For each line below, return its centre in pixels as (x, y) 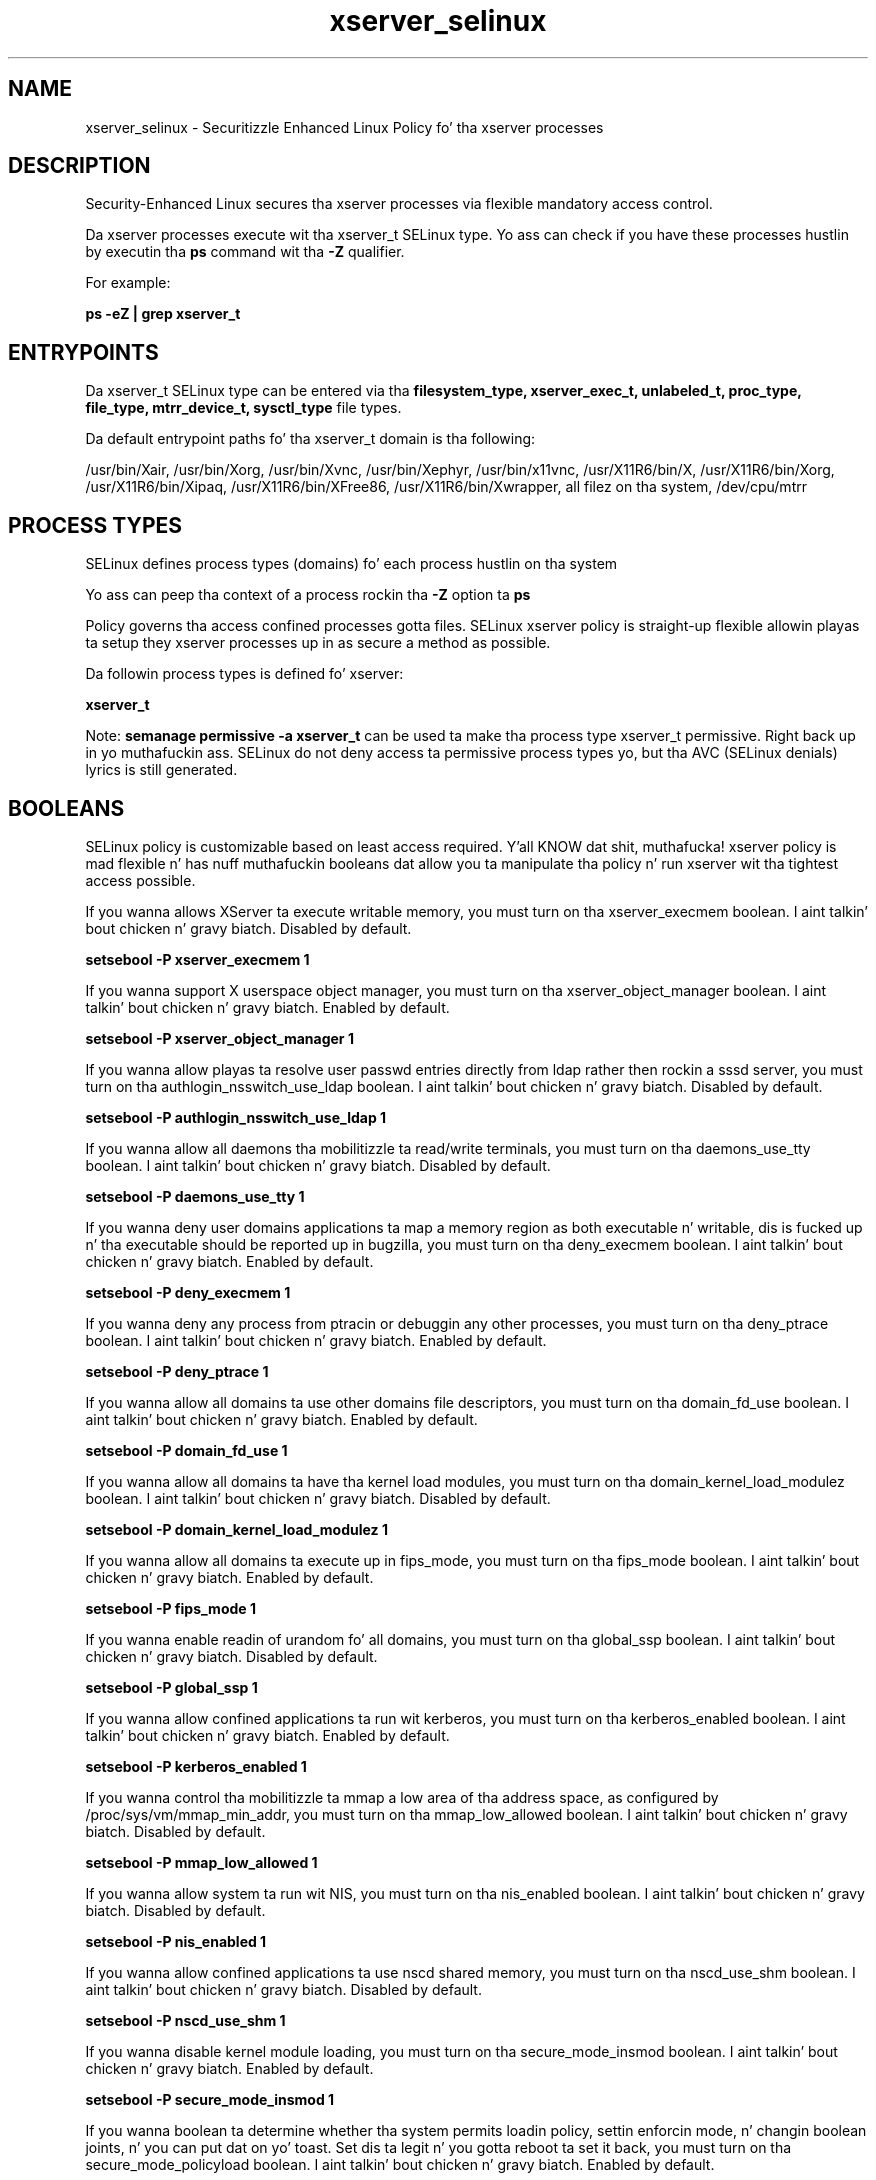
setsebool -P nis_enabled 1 (176, 1941)
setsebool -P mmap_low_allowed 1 (201, 1862)
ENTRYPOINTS (83, 352)
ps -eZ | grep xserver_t (163, 314)
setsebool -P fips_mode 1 (170, 1608)
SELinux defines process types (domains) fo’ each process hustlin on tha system (351, 564)
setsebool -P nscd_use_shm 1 (185, 2020)
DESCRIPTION (79, 166)
